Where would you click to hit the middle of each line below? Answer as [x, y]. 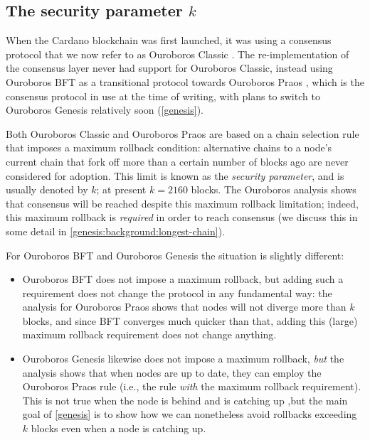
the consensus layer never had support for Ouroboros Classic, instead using [169, 68]
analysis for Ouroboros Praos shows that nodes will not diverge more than [184, 307]
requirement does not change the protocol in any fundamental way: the [177, 293]
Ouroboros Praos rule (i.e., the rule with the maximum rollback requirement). [192, 386]
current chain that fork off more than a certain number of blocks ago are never [177, 161]
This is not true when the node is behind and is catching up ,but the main [185, 400]
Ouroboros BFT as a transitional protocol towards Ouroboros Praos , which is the [185, 81]
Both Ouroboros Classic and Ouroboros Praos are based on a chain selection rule [183, 133]
